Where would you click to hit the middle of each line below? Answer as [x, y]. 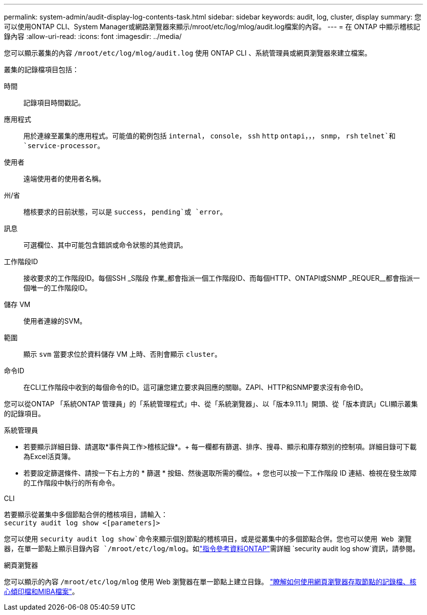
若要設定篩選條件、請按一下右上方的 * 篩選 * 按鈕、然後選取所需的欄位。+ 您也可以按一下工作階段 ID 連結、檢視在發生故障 [220, 473]
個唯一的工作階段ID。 [58, 288]
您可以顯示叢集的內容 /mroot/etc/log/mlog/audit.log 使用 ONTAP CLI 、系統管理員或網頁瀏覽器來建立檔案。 [188, 53]
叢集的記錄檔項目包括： [41, 69]
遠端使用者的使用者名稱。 [64, 179]
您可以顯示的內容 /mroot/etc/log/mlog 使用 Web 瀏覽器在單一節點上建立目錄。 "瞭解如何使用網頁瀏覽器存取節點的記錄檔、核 [210, 582]
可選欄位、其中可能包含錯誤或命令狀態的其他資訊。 [105, 245]
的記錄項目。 [24, 413]
